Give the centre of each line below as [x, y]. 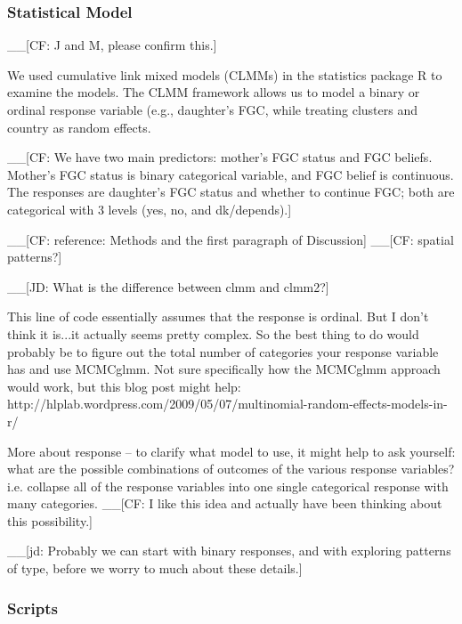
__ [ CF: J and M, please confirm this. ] [112, 45]
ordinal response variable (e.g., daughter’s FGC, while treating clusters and [212, 109]
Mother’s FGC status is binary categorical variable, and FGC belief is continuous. [231, 174]
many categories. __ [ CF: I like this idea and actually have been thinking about [225, 503]
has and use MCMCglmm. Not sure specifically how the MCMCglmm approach [224, 369]
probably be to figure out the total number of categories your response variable [223, 351]
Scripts [32, 608]
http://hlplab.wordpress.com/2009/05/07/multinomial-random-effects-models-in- [227, 404]
